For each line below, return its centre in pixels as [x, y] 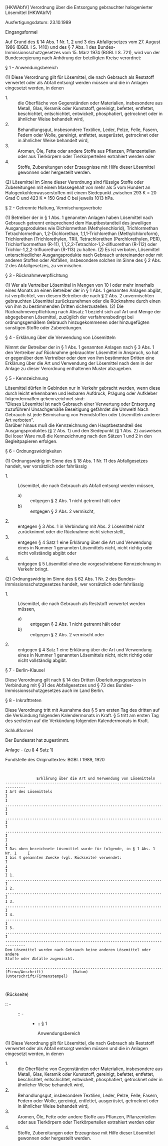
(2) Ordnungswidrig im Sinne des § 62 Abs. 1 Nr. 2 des [61, 579]
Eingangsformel [21, 32]
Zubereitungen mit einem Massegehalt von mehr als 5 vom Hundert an [78, 187]
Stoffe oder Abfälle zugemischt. [40, 959]
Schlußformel [19, 730]
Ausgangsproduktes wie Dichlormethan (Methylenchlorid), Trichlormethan [82, 228]
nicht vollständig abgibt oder [47, 553]
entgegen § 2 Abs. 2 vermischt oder [67, 635]
